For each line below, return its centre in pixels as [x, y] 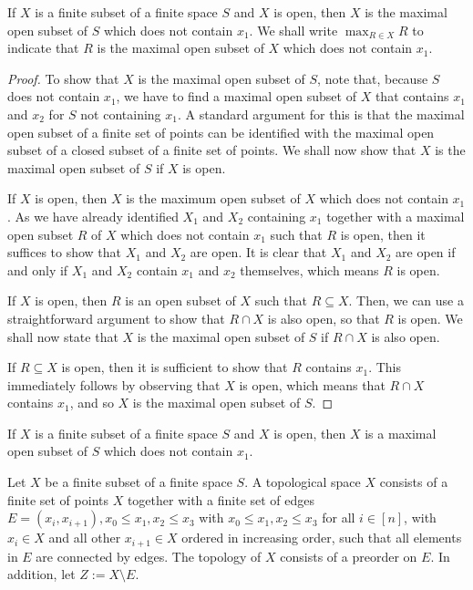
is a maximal [401, 433]
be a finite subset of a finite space [139, 482]
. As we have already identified [93, 216]
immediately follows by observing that [114, 384]
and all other [85, 538]
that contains [412, 96]
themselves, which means [309, 269]
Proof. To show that [63, 78]
